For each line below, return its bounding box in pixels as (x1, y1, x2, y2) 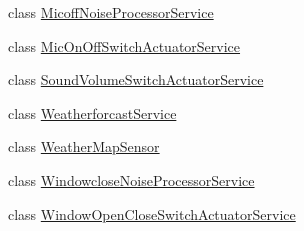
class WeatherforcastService (8, 102, 177, 123)
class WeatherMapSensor (8, 136, 160, 157)
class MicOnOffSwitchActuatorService (8, 35, 241, 56)
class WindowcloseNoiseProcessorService (8, 169, 255, 190)
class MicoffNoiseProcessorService (8, 2, 214, 22)
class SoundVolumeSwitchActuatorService (8, 69, 264, 90)
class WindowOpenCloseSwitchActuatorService (8, 203, 296, 224)
